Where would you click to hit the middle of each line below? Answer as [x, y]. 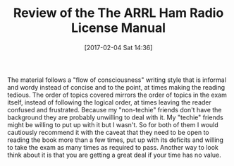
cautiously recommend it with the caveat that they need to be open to [108, 132]
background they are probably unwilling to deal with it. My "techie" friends [115, 117]
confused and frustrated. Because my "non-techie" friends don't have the [115, 109]
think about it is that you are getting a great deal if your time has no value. [115, 155]
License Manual [118, 28]
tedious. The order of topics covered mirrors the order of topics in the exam [117, 95]
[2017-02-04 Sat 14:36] [118, 47]
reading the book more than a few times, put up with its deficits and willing [116, 140]
